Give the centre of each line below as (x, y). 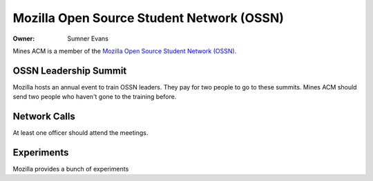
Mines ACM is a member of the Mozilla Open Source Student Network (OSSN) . (125, 51)
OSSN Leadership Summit (70, 71)
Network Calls (44, 117)
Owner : (24, 39)
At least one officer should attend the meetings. (80, 133)
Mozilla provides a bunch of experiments (71, 169)
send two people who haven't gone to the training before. (95, 97)
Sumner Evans (88, 39)
